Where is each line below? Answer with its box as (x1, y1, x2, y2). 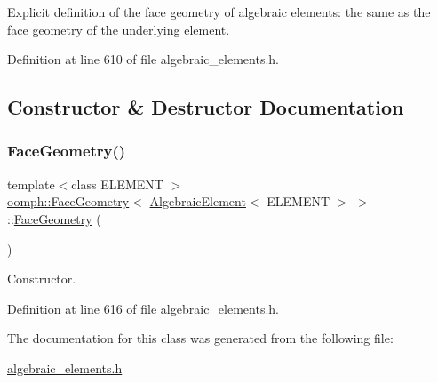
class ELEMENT (71, 174, 163, 193)
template (7, 174, 55, 193)
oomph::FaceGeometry (7, 192, 130, 211)
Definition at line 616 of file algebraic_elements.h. (7, 299, 279, 317)
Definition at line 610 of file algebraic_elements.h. (7, 50, 279, 68)
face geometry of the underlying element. (7, 20, 230, 38)
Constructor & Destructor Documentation (7, 93, 404, 121)
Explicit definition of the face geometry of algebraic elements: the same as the (7, 3, 431, 20)
